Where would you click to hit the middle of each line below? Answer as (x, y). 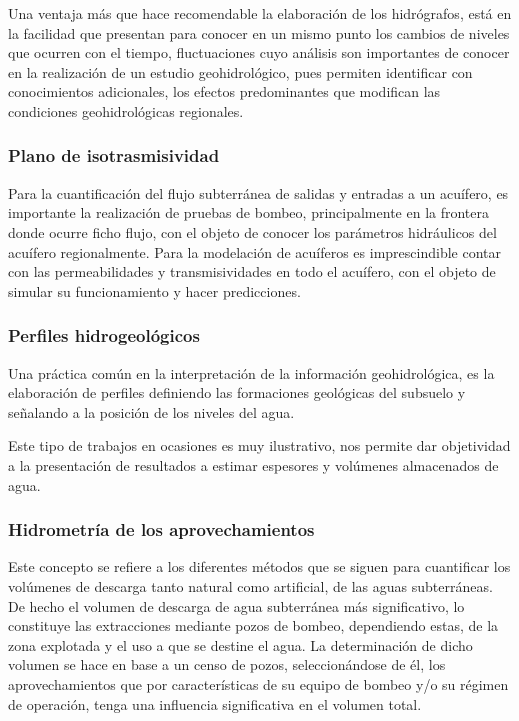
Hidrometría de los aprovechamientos (161, 529)
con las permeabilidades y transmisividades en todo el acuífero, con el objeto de (252, 271)
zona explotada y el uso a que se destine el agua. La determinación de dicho (240, 644)
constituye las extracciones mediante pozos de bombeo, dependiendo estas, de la (253, 625)
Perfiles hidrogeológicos (104, 335)
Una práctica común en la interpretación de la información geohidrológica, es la (251, 372)
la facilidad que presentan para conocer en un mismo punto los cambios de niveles (259, 32)
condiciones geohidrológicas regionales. (126, 110)
